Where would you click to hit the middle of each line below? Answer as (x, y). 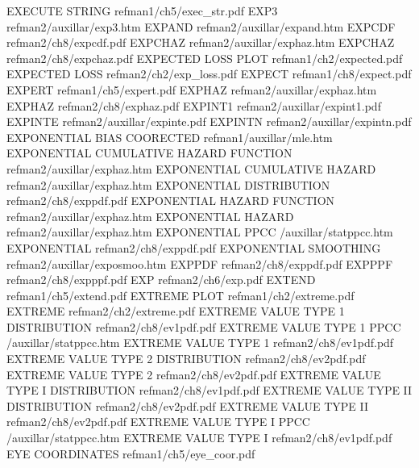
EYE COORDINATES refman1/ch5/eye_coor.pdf (131, 453)
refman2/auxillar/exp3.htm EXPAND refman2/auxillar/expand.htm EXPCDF (201, 26)
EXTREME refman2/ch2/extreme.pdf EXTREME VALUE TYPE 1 (176, 311)
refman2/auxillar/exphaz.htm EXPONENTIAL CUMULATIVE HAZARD (191, 168)
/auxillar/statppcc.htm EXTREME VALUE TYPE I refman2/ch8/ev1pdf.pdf (199, 438)
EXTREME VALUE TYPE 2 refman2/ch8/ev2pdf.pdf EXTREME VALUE (194, 374)
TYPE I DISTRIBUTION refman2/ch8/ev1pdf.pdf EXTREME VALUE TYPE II (209, 390)
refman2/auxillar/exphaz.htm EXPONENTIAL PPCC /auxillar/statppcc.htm (200, 232)
